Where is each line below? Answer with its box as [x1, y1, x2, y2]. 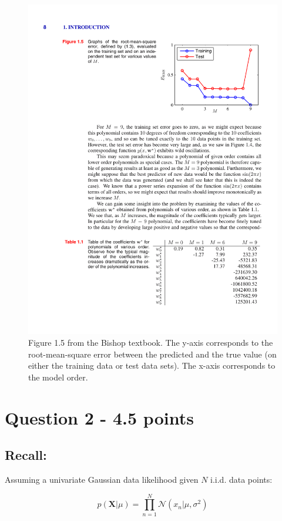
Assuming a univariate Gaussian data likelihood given [5, 473, 199, 485]
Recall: [5, 446, 47, 464]
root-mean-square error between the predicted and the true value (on [28, 348, 277, 360]
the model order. [28, 370, 88, 383]
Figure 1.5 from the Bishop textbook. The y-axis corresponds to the [28, 336, 273, 348]
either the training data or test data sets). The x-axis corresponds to [28, 359, 276, 372]
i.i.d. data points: [210, 473, 273, 485]
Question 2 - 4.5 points [5, 405, 194, 429]
